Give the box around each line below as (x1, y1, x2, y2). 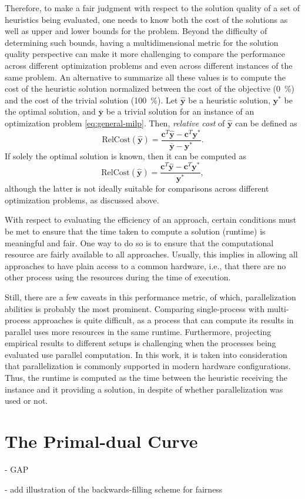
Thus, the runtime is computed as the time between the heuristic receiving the (5, 371, 288, 384)
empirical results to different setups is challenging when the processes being (5, 337, 276, 349)
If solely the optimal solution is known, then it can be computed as (5, 149, 246, 162)
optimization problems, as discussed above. (5, 193, 159, 206)
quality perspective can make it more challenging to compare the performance (5, 48, 286, 60)
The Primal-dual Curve (5, 429, 198, 453)
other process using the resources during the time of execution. (5, 271, 231, 283)
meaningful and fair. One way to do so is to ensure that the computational (5, 236, 274, 249)
